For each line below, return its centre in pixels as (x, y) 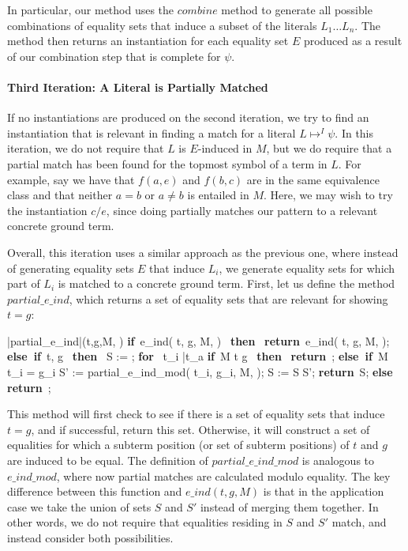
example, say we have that (71, 179)
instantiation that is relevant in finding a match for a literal (152, 132)
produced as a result (353, 41)
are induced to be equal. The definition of (108, 460)
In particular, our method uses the (91, 9)
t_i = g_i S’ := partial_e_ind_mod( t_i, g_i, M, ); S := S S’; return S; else (200, 372)
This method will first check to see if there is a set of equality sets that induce (196, 414)
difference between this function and (95, 491)
